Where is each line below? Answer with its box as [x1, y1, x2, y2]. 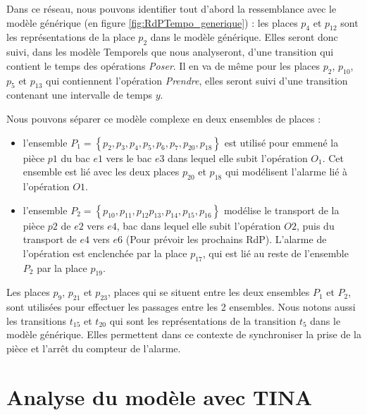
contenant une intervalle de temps [6, 87, 152, 102]
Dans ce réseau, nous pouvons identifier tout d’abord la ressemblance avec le [6, 1, 337, 16]
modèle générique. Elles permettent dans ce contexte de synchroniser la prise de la [6, 327, 361, 342]
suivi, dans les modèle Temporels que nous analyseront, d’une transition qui [6, 44, 334, 59]
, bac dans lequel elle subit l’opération [116, 218, 281, 233]
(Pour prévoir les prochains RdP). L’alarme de [125, 232, 327, 247]
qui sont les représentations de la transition [109, 313, 297, 328]
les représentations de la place [6, 30, 135, 44]
